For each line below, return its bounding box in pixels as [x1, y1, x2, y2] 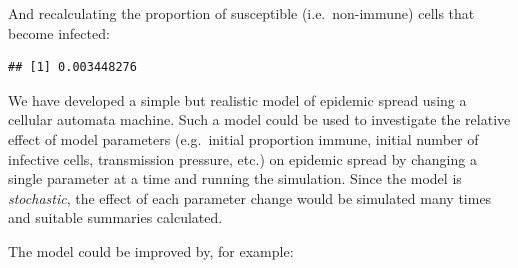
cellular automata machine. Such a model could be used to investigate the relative [8, 109, 511, 130]
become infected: [8, 22, 110, 43]
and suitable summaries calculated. [8, 207, 223, 228]
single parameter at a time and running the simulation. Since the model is [8, 168, 462, 189]
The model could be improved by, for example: [8, 240, 294, 261]
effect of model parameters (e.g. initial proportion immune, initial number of [8, 128, 479, 149]
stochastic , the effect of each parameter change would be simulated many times [8, 187, 492, 208]
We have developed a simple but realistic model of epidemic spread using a [8, 89, 467, 110]
